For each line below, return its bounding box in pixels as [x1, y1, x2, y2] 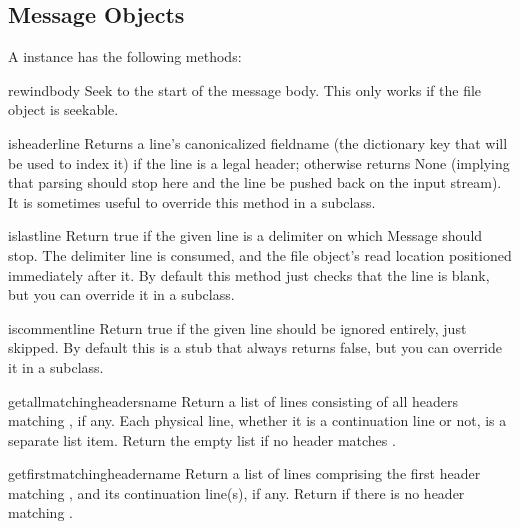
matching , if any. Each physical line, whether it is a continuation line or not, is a [8, 410, 507, 431]
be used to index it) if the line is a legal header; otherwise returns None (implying [8, 152, 510, 173]
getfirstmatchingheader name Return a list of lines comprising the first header [8, 463, 481, 484]
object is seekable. [8, 99, 119, 120]
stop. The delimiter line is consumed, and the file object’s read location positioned [8, 244, 512, 265]
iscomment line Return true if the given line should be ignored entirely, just [8, 317, 467, 338]
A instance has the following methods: [8, 46, 242, 67]
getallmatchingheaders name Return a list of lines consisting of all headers [8, 390, 458, 411]
